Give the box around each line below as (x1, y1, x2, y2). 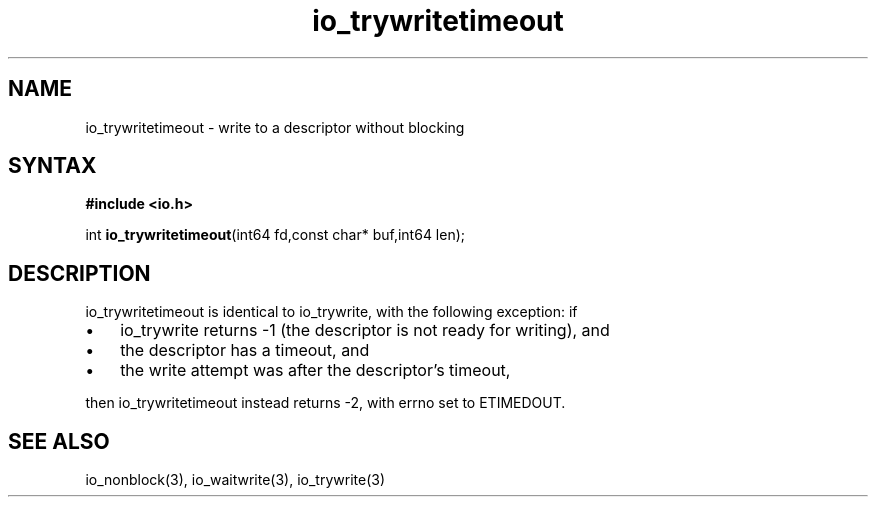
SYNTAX (8, 153, 97, 179)
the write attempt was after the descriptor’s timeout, (120, 360, 511, 381)
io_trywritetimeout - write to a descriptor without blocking (85, 118, 465, 136)
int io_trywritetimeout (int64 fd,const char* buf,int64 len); (85, 226, 466, 244)
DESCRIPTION (8, 260, 151, 286)
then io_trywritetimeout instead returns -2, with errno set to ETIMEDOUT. (85, 394, 566, 412)
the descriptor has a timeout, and (120, 340, 370, 361)
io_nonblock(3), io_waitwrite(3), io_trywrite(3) (85, 471, 386, 489)
